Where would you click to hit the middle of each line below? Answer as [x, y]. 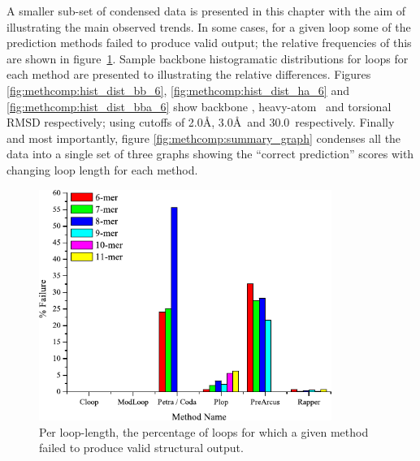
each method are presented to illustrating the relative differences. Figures [189, 74]
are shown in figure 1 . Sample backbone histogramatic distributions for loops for [208, 58]
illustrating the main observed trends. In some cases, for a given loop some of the [209, 26]
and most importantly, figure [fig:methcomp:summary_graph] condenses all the [204, 138]
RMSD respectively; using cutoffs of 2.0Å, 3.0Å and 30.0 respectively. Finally [201, 122]
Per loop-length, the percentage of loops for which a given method [204, 431]
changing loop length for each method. [102, 169]
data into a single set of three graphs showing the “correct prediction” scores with [210, 154]
